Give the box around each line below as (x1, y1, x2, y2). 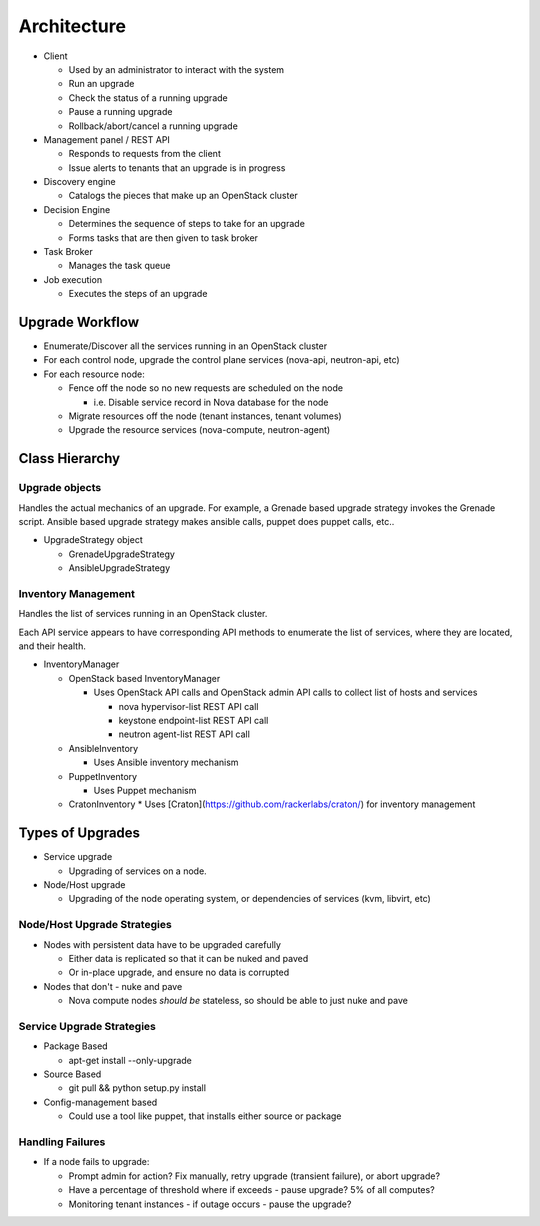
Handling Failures (18, 1135, 106, 1149)
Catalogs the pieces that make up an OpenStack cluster (68, 190, 299, 202)
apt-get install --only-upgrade (68, 1054, 192, 1066)
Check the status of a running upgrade (68, 91, 229, 104)
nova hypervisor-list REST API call (118, 700, 259, 712)
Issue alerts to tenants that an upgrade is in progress (68, 161, 286, 174)
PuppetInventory (68, 770, 138, 782)
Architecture (18, 15, 127, 37)
